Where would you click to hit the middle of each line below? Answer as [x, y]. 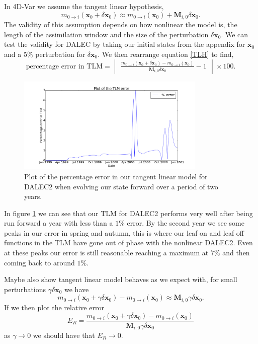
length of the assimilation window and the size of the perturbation [106, 34]
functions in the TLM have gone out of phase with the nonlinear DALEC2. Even [128, 243]
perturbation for [60, 54]
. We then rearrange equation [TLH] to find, [166, 54]
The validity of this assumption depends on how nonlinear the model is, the [121, 24]
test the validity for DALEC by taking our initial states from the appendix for [125, 44]
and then [236, 253]
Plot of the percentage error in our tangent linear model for [116, 176]
